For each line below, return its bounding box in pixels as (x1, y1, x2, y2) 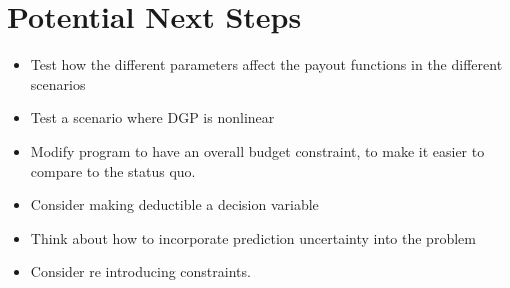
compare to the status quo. (30, 160, 196, 181)
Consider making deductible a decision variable (30, 194, 319, 215)
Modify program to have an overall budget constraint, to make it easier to (30, 140, 485, 161)
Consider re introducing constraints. (30, 261, 251, 282)
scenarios (30, 73, 86, 94)
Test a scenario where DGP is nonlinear (30, 107, 275, 128)
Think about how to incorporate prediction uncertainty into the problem (30, 227, 476, 248)
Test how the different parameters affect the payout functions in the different (30, 54, 503, 75)
